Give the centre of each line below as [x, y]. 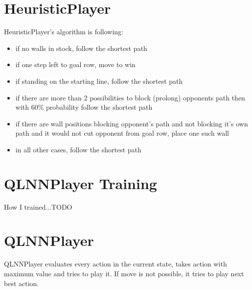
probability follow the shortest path [99, 107]
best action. [22, 283]
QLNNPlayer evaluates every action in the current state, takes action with [115, 264]
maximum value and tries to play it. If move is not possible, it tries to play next [124, 273]
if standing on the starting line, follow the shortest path [99, 81]
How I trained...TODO [38, 206]
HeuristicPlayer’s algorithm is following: [64, 32]
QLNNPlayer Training [80, 183]
